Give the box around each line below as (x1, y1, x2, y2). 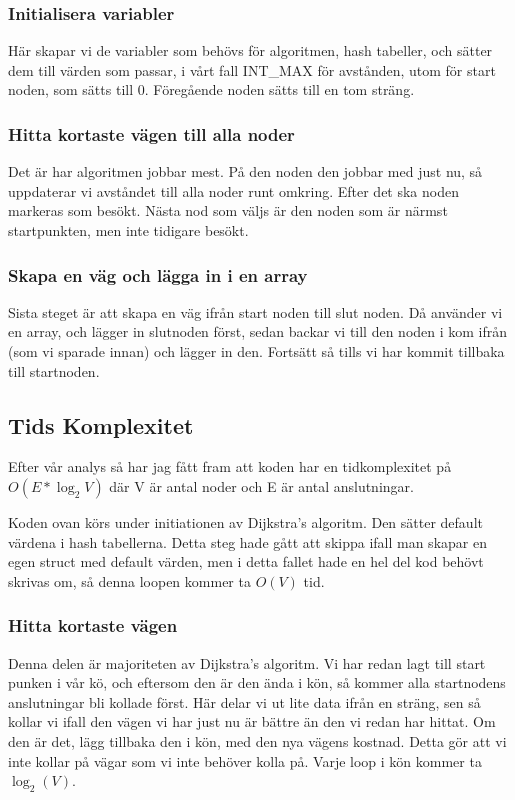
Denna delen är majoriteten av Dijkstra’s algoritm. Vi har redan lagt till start (8, 652, 486, 673)
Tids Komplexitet (8, 409, 194, 440)
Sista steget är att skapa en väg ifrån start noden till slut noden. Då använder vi (8, 301, 503, 322)
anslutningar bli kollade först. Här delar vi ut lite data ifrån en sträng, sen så (8, 691, 481, 712)
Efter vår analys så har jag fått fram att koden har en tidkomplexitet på (8, 456, 452, 477)
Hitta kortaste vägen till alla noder (8, 121, 295, 146)
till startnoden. (8, 360, 100, 381)
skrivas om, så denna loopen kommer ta (8, 570, 251, 591)
